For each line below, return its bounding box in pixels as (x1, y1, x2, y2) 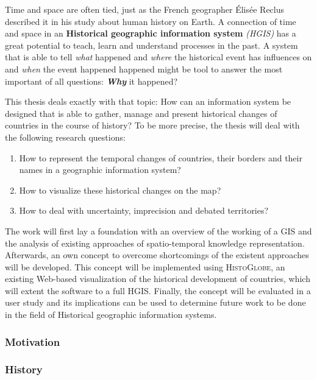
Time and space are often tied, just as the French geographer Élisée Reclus (5, 3, 285, 15)
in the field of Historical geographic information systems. (5, 308, 217, 321)
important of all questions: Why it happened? (5, 74, 178, 87)
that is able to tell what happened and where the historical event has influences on (5, 51, 312, 63)
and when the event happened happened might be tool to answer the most (5, 62, 283, 75)
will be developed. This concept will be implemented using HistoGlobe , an (5, 260, 285, 273)
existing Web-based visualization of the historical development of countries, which (5, 272, 310, 285)
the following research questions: (5, 130, 126, 143)
